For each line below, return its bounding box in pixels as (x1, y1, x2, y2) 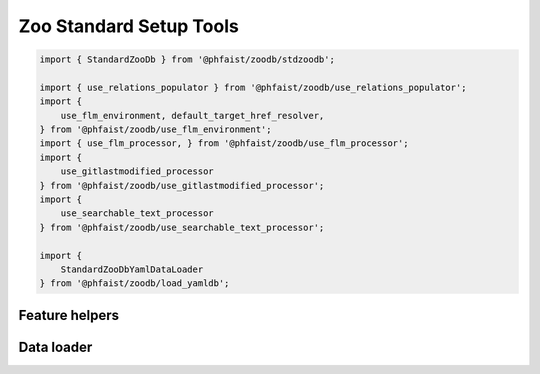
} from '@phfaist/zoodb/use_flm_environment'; (39, 124, 272, 135)
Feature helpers (18, 306, 120, 324)
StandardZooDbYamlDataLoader (60, 264, 204, 275)
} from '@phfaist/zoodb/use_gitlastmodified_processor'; (39, 180, 325, 191)
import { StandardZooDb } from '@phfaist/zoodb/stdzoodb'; (39, 54, 335, 65)
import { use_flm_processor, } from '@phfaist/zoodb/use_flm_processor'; (39, 138, 409, 149)
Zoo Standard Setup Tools (18, 15, 239, 37)
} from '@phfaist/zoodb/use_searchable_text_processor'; (39, 221, 325, 233)
